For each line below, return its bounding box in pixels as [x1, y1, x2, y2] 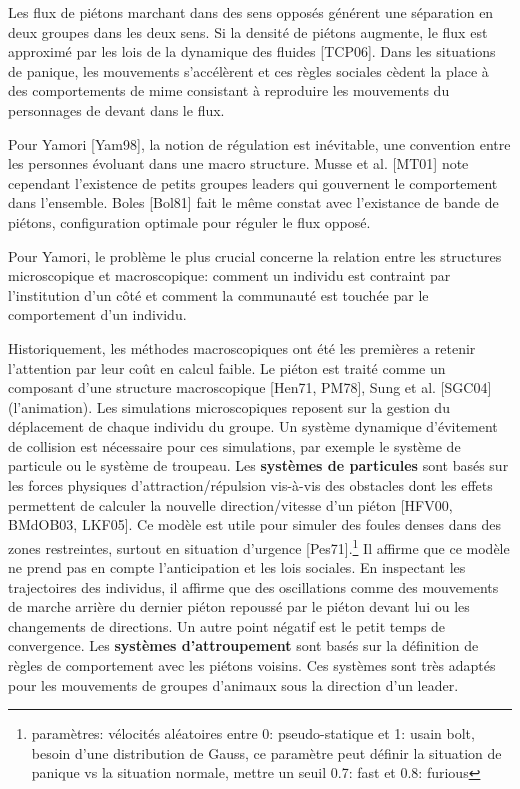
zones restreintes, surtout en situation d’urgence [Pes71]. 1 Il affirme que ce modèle [8, 534, 510, 558]
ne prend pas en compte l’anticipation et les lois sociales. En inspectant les [8, 557, 466, 578]
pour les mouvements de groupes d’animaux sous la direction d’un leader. [8, 674, 459, 695]
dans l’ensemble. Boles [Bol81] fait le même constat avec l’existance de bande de [8, 192, 499, 213]
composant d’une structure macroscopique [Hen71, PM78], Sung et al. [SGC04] [8, 377, 492, 398]
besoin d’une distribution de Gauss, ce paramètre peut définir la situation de [31, 742, 502, 763]
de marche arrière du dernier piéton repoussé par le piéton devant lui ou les [8, 596, 470, 617]
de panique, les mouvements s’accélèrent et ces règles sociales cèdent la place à [8, 60, 489, 81]
